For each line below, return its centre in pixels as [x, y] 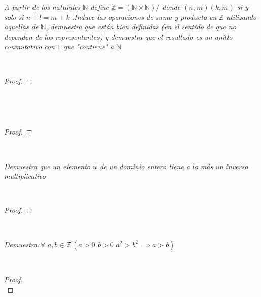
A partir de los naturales [42, 7]
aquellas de [21, 27]
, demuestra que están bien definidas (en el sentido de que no [141, 27]
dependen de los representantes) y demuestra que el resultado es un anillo [118, 36]
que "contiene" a [89, 46]
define [100, 7]
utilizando [241, 16]
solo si [14, 16]
